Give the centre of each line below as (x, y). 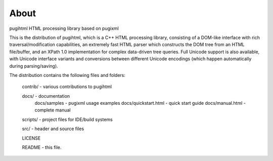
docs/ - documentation (46, 96)
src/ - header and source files (53, 129)
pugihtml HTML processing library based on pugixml (64, 28)
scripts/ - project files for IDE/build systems (67, 119)
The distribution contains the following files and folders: (67, 75)
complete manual (53, 110)
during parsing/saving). (34, 66)
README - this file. (42, 147)
